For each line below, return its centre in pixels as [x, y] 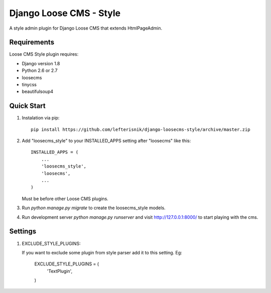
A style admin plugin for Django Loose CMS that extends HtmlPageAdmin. [86, 28]
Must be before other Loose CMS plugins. [65, 199]
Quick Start [27, 106]
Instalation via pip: [41, 118]
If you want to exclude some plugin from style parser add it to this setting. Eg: [102, 252]
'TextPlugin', [60, 271]
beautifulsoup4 [38, 92]
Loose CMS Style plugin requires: [44, 54]
